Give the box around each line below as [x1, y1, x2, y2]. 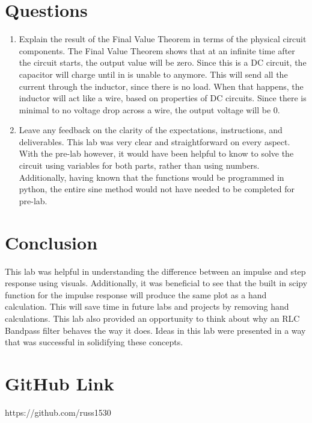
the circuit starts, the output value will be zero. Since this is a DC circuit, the [19, 56, 307, 69]
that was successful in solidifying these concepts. [5, 336, 183, 348]
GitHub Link [5, 371, 114, 395]
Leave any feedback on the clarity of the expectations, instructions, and [19, 124, 283, 136]
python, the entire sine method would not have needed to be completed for [19, 183, 295, 195]
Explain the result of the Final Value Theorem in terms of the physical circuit [19, 33, 307, 45]
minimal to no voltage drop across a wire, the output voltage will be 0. [19, 103, 280, 116]
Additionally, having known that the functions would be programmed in [19, 171, 284, 183]
